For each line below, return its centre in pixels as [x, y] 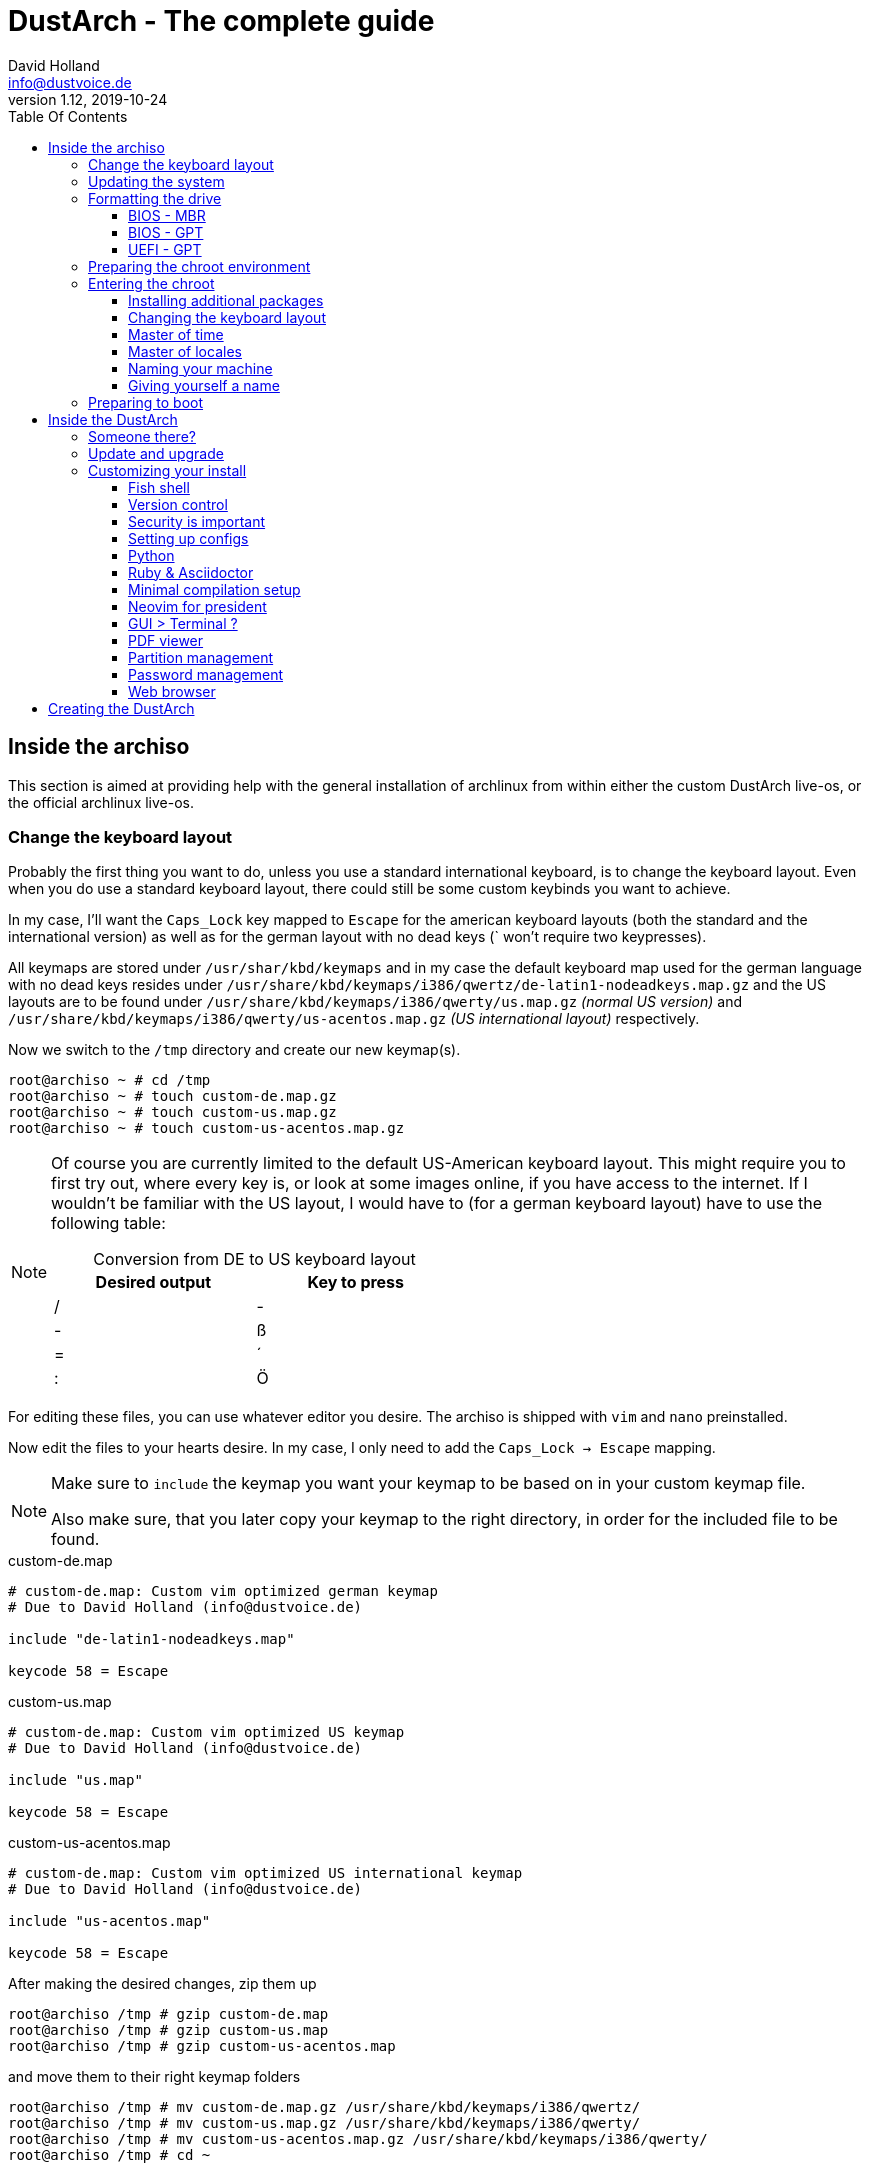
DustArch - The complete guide [221, 21]
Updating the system [156, 181]
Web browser [172, 691]
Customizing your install [167, 470]
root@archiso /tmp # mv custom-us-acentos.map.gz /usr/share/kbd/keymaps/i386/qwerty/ [358, 2139]
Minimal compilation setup [214, 589]
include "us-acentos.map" [109, 1921]
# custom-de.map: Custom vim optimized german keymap [223, 1591]
